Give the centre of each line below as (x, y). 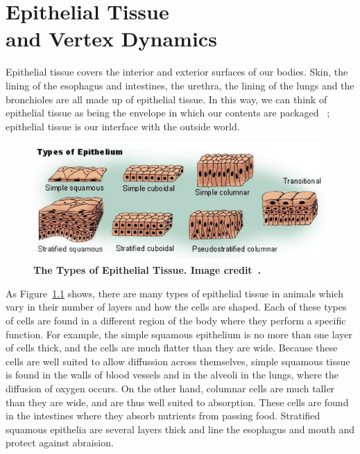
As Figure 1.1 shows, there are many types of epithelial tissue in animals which (174, 293)
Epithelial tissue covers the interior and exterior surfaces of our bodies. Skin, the (177, 72)
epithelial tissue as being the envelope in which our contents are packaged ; (168, 113)
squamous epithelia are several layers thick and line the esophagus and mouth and (180, 429)
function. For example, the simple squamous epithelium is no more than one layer (179, 334)
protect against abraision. (60, 443)
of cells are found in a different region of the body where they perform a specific (176, 320)
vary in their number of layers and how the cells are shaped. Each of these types (176, 307)
